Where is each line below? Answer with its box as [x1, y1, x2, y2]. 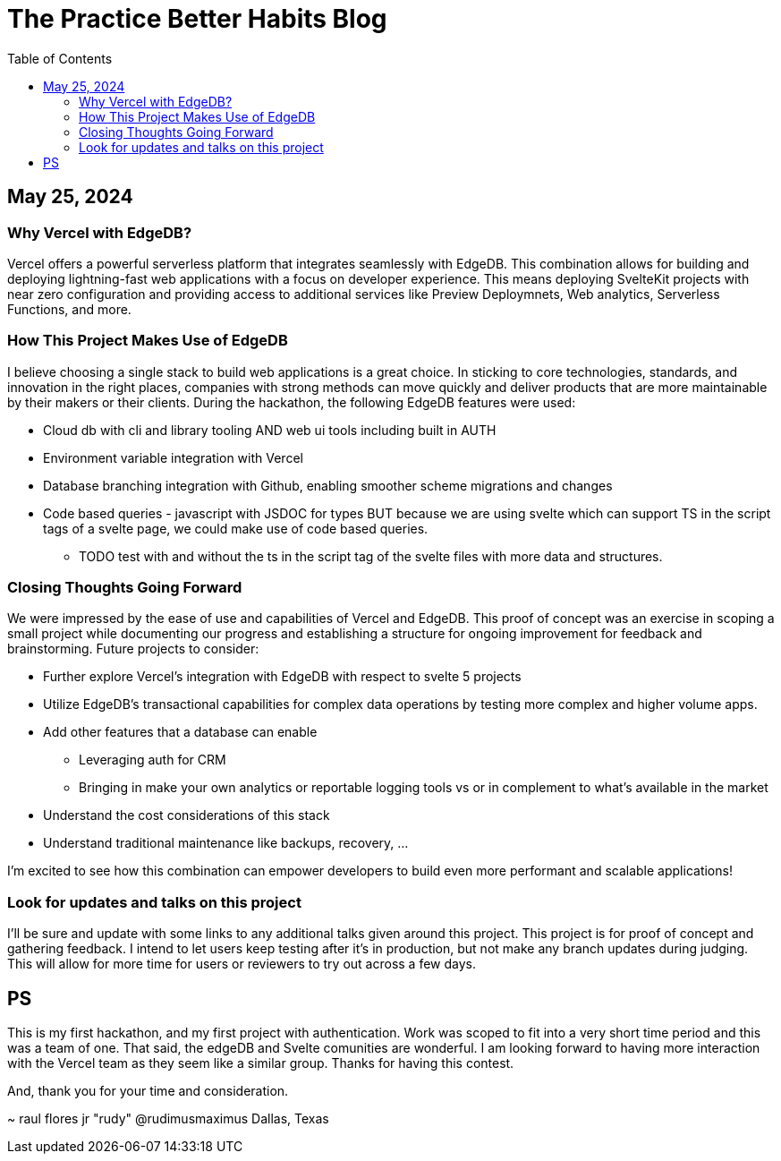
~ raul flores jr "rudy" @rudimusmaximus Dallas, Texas [7, 1111, 329, 1127]
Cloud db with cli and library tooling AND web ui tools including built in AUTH [43, 422, 497, 438]
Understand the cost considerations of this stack [43, 807, 330, 824]
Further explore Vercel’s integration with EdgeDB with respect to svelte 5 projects [43, 669, 522, 685]
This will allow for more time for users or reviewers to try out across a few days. [7, 956, 476, 972]
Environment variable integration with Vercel [43, 449, 303, 465]
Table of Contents [7, 50, 113, 66]
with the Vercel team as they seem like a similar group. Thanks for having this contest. [7, 1055, 514, 1071]
